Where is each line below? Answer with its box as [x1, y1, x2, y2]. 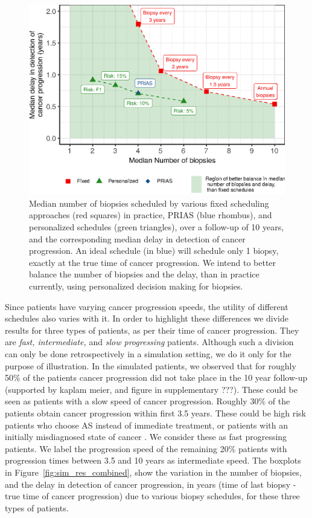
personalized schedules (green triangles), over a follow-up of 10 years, [29, 221, 284, 233]
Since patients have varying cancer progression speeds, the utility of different [5, 300, 288, 312]
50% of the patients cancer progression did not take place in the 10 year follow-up [5, 371, 308, 384]
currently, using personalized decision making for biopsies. [29, 280, 243, 293]
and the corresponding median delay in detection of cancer [29, 232, 246, 245]
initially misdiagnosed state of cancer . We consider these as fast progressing [5, 430, 287, 443]
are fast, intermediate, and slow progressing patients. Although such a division [5, 335, 294, 348]
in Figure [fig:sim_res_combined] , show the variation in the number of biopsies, [5, 465, 302, 478]
